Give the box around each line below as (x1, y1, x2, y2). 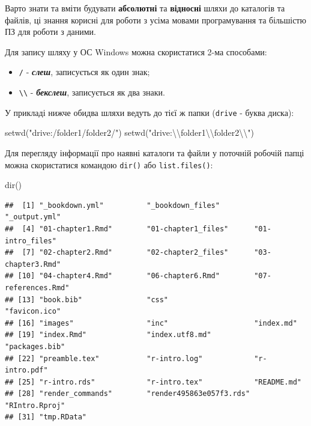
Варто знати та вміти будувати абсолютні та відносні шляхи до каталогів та (5, 2, 285, 14)
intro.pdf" (5, 366, 48, 375)
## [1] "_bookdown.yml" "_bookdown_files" (5, 201, 220, 210)
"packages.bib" (5, 342, 65, 351)
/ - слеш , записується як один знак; (19, 65, 150, 78)
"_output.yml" (5, 213, 61, 222)
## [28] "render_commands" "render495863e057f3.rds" (5, 389, 250, 398)
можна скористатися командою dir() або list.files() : (5, 158, 213, 171)
